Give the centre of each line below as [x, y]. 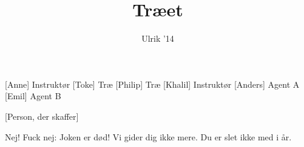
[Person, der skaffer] [42, 116]
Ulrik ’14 [158, 38]
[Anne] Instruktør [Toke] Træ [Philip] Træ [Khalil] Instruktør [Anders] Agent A [152, 84]
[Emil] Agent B [33, 96]
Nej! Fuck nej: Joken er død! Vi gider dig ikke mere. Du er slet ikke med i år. [148, 136]
